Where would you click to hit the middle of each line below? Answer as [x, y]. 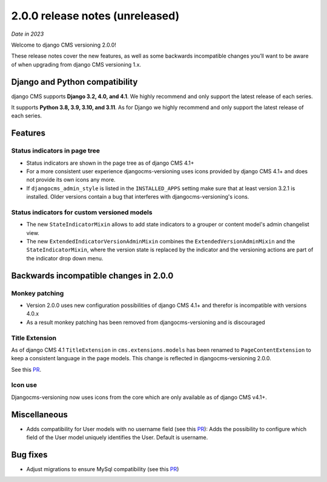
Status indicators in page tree [55, 151]
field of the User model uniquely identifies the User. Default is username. [117, 437]
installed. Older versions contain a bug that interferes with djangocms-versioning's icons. [138, 197]
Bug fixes [29, 454]
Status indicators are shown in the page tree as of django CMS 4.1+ [110, 163]
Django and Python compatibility [74, 82]
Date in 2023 [28, 34]
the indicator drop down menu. [65, 258]
